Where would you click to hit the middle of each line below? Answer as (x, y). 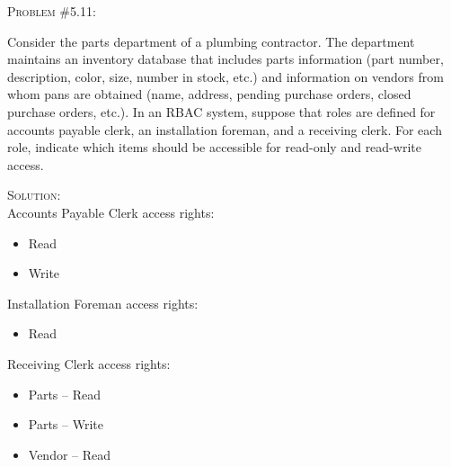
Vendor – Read (70, 454)
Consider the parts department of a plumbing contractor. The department (211, 41)
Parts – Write (66, 424)
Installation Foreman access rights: (103, 303)
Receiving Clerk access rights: (89, 363)
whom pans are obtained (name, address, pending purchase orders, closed (209, 94)
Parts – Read (65, 394)
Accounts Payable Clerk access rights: (111, 212)
